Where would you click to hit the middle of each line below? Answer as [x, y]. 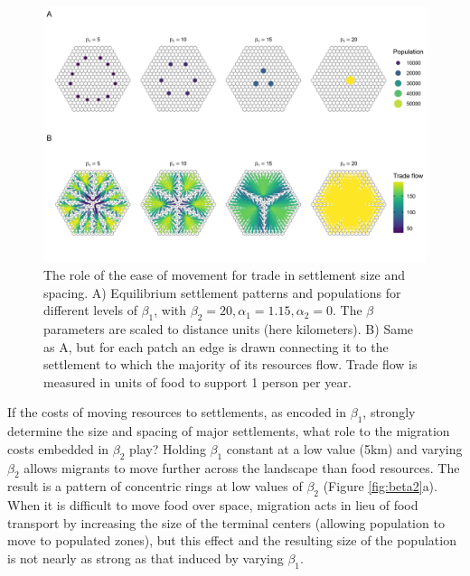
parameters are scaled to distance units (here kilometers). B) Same [229, 328]
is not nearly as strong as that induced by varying [146, 557]
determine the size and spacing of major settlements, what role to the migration [229, 431]
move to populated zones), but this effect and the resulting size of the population [232, 540]
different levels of [90, 310]
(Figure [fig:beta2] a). [380, 486]
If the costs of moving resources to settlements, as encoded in [177, 412]
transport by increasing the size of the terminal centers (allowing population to [226, 522]
